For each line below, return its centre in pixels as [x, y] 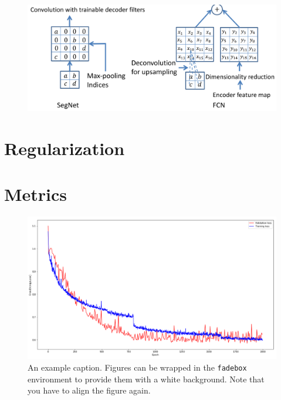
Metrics [36, 194]
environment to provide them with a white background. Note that [146, 379]
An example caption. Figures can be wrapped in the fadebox [137, 367]
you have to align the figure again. [89, 390]
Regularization [65, 148]
